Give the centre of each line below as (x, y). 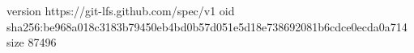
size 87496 (32, 42)
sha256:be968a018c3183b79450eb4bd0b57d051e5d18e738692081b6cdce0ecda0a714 (207, 26)
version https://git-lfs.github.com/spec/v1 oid (121, 10)
